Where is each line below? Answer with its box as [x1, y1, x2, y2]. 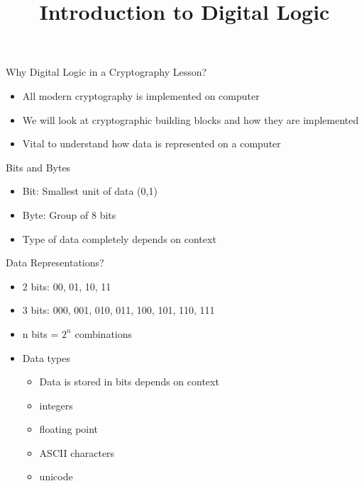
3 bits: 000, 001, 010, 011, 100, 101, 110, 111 [22, 303, 215, 317]
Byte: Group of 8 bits [22, 207, 116, 222]
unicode [39, 469, 73, 484]
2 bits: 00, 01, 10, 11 [22, 278, 111, 293]
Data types [22, 350, 70, 365]
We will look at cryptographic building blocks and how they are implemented [22, 112, 359, 127]
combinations [75, 326, 133, 341]
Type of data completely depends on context [22, 231, 216, 246]
